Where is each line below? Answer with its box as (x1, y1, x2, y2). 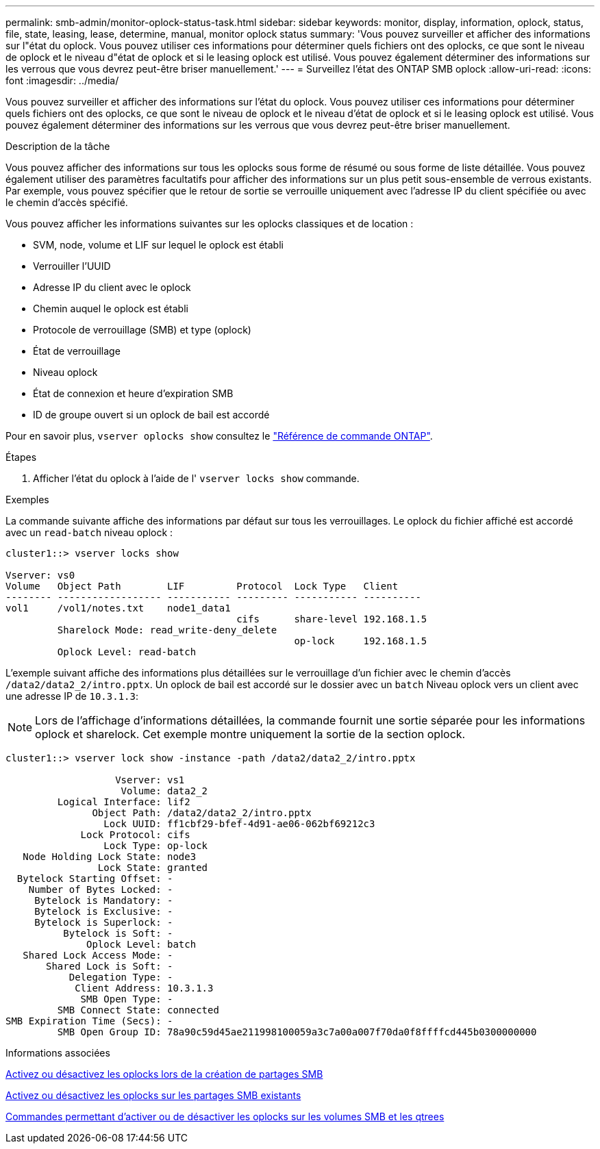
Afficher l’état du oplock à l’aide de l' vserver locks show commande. (33, 472, 360, 484)
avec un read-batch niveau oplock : (5, 527, 173, 538)
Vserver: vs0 (5, 570, 75, 581)
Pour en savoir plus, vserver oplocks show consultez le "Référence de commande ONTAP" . (5, 430, 433, 442)
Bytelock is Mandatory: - (34, 895, 173, 906)
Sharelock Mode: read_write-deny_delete (57, 624, 277, 635)
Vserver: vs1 (115, 774, 185, 785)
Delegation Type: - (68, 972, 173, 983)
